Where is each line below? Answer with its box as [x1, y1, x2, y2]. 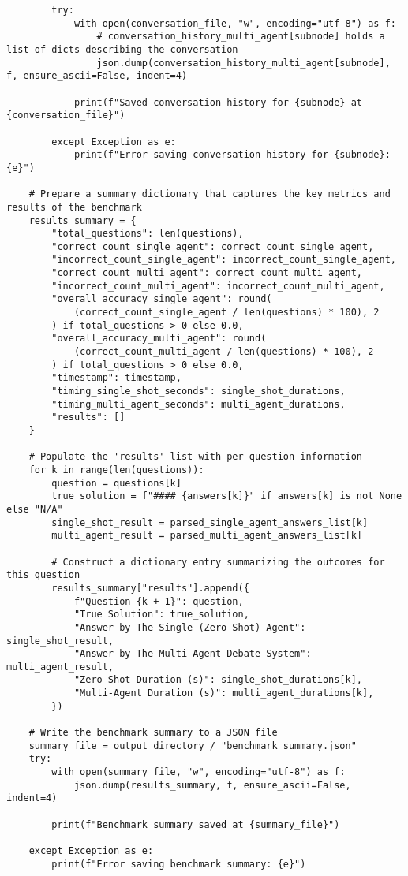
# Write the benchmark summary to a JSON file [28, 727, 278, 739]
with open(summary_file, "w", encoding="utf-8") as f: [51, 766, 346, 778]
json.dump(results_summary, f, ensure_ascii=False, [73, 779, 351, 791]
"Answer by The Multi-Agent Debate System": [73, 648, 312, 660]
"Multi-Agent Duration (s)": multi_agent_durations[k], [73, 688, 374, 699]
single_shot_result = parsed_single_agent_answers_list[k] [51, 516, 369, 528]
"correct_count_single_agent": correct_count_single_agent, [51, 240, 374, 252]
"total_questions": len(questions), [51, 228, 244, 240]
